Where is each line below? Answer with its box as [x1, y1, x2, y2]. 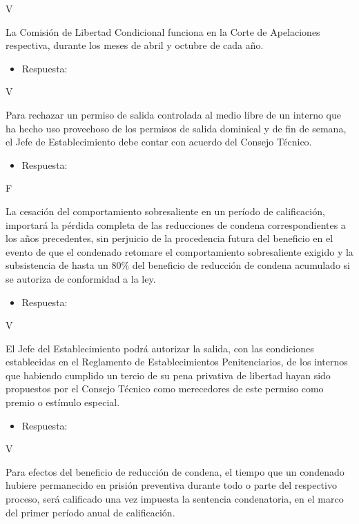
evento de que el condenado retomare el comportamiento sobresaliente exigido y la [6, 244, 353, 259]
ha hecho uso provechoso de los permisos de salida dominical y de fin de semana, [6, 121, 347, 135]
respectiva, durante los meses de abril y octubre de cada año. [6, 38, 264, 52]
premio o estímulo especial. [6, 395, 120, 410]
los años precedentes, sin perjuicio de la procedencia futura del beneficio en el [6, 231, 333, 245]
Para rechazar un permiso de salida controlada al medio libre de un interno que [6, 107, 341, 121]
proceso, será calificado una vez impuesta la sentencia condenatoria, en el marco [6, 492, 344, 506]
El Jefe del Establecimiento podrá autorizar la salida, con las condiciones [6, 341, 314, 355]
